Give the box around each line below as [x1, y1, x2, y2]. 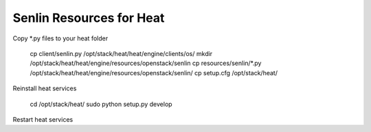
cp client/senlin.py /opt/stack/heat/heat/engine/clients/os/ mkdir [30, 49, 213, 57]
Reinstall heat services [12, 84, 77, 92]
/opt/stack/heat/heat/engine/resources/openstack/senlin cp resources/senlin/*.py [30, 59, 262, 68]
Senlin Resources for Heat [12, 10, 165, 25]
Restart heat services [12, 115, 74, 123]
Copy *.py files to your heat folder [12, 34, 109, 42]
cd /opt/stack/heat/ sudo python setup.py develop [30, 100, 172, 108]
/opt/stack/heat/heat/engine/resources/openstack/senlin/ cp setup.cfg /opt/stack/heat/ [30, 68, 278, 77]
